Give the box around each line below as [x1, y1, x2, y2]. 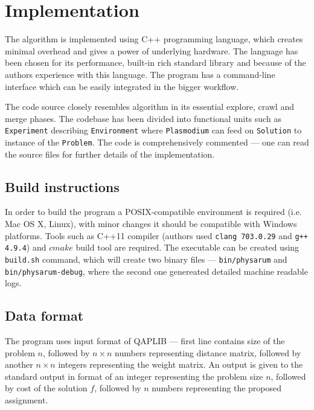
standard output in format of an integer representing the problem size [5, 370, 263, 382]
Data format [5, 306, 84, 325]
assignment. [5, 393, 48, 406]
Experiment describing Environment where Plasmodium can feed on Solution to [5, 124, 302, 136]
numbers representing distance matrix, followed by [115, 346, 301, 359]
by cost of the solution [5, 382, 88, 394]
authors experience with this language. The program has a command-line [5, 68, 275, 80]
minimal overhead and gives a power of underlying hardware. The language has [5, 44, 298, 57]
